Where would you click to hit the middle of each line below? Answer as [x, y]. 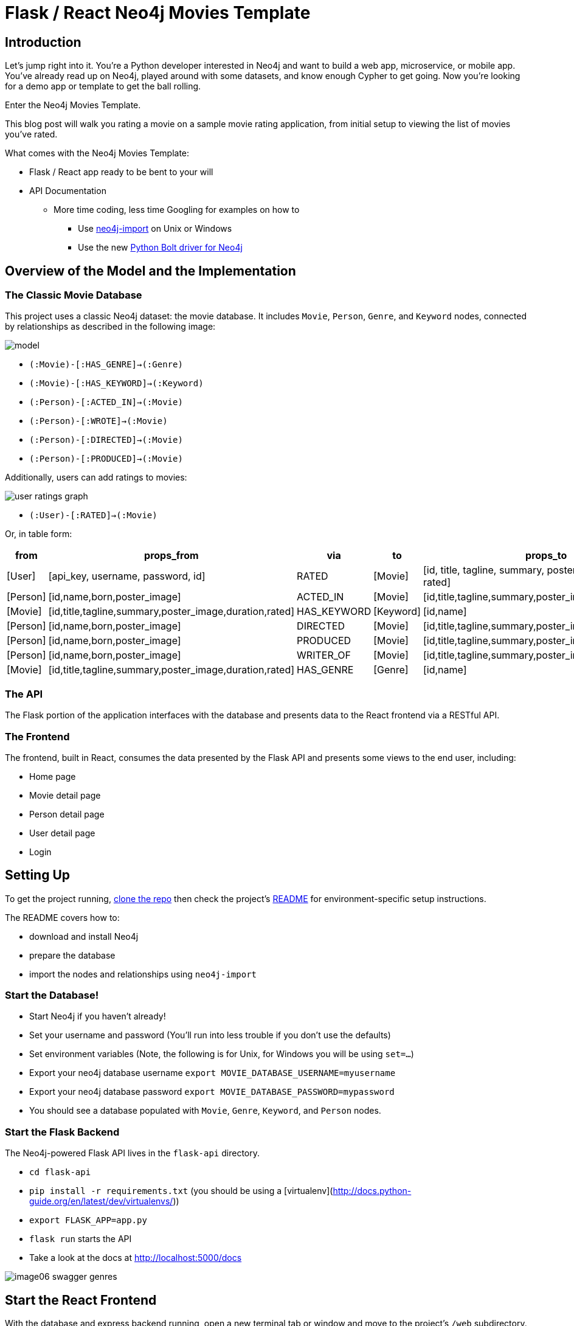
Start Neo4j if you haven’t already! [98, 1016]
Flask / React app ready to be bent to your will [121, 172]
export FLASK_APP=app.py [88, 1220]
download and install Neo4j [84, 936]
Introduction [43, 42]
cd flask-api [60, 1172]
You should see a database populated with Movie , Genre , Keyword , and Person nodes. [205, 1111]
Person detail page [67, 814]
